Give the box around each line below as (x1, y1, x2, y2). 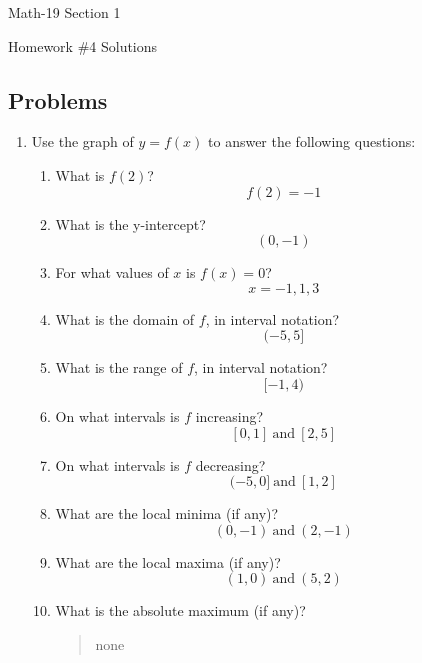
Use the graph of (31, 131, 134, 152)
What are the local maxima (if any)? (55, 551, 281, 572)
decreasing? (195, 454, 266, 475)
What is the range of (55, 357, 183, 378)
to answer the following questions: (208, 131, 416, 152)
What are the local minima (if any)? (55, 503, 279, 524)
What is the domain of (55, 308, 195, 329)
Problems (8, 84, 108, 115)
